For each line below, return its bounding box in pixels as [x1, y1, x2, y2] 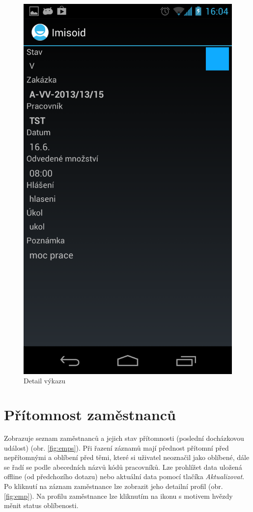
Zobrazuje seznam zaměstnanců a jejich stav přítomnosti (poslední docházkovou [4, 433, 244, 443]
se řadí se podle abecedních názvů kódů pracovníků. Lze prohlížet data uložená [4, 461, 242, 472]
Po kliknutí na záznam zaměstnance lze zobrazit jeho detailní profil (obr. [4, 481, 223, 491]
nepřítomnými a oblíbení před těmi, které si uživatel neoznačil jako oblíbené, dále [4, 452, 250, 462]
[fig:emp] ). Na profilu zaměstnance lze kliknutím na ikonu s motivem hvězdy [4, 490, 233, 501]
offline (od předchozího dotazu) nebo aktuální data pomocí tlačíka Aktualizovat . [4, 471, 245, 482]
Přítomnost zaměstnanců [4, 404, 176, 425]
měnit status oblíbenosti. [4, 500, 79, 511]
